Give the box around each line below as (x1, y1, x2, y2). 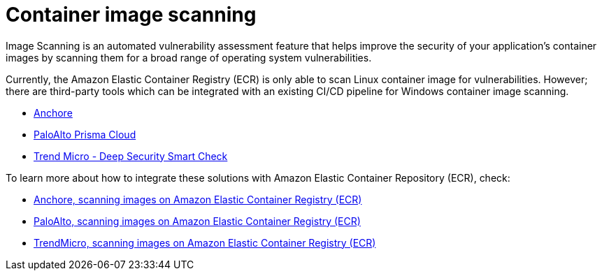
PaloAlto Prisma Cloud (34, 128, 136, 140)
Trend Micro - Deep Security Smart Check (34, 150, 228, 162)
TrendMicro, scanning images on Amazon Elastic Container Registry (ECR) (34, 236, 376, 249)
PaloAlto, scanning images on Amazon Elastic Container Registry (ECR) (34, 215, 361, 227)
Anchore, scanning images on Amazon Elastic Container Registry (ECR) (34, 193, 362, 205)
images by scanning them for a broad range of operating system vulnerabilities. (6, 51, 372, 64)
